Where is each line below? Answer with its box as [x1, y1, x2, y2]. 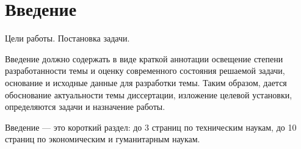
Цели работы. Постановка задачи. [5, 32, 130, 45]
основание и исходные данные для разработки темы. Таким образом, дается [5, 76, 287, 89]
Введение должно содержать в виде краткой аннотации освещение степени [5, 52, 283, 65]
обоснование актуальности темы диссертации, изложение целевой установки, [5, 88, 292, 101]
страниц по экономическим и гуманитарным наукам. [5, 133, 200, 145]
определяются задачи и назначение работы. [5, 100, 165, 113]
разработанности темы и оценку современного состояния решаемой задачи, [5, 64, 285, 77]
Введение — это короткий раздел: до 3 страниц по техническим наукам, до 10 [5, 120, 297, 133]
